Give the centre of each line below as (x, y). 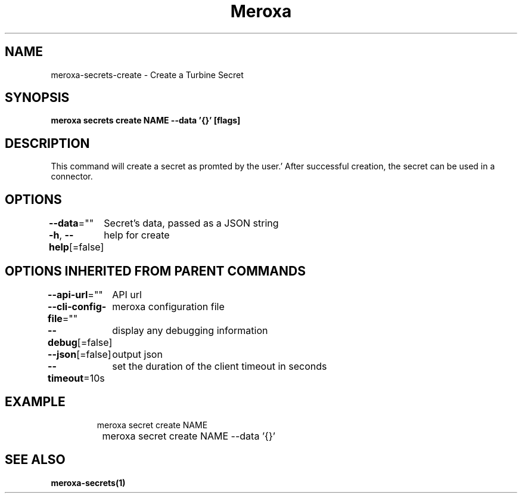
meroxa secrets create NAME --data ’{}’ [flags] (146, 120)
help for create (137, 235)
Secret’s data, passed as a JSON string (191, 223)
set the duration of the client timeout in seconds (220, 366)
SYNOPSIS (37, 98)
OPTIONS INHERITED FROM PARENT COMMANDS (155, 271)
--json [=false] (80, 354)
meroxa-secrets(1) (88, 482)
